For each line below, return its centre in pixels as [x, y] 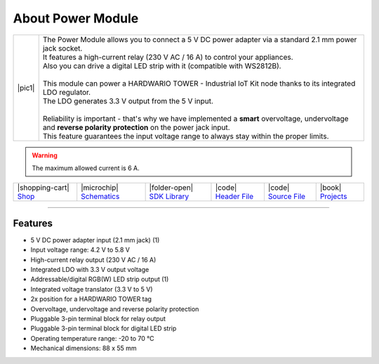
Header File [234, 197]
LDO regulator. [67, 92]
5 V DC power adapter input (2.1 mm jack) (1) [95, 240]
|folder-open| [171, 188]
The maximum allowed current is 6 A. [86, 168]
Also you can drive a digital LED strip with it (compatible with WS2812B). [162, 65]
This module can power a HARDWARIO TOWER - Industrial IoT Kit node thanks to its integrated [199, 83]
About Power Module [76, 18]
